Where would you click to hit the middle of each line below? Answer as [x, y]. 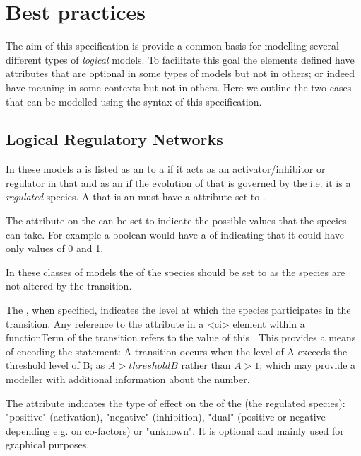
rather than [206, 365]
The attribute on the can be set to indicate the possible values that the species [176, 221]
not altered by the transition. [69, 286]
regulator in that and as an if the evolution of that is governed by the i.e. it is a [178, 182]
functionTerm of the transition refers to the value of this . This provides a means [181, 337]
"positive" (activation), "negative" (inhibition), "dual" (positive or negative [166, 417]
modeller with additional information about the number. [128, 379]
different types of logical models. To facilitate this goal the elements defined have [180, 59]
